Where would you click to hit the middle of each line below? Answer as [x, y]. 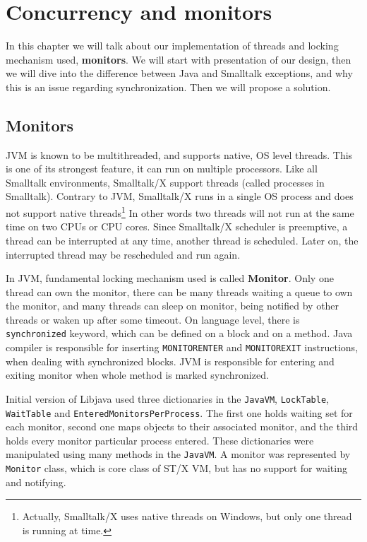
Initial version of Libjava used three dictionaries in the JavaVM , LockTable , [167, 398]
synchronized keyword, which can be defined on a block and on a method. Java [179, 333]
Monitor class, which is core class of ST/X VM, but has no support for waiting [176, 468]
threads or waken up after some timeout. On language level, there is [153, 319]
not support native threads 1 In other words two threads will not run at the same [180, 212]
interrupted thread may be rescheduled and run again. [123, 254]
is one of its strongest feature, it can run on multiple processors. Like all [162, 169]
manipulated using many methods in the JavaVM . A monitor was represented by [178, 454]
